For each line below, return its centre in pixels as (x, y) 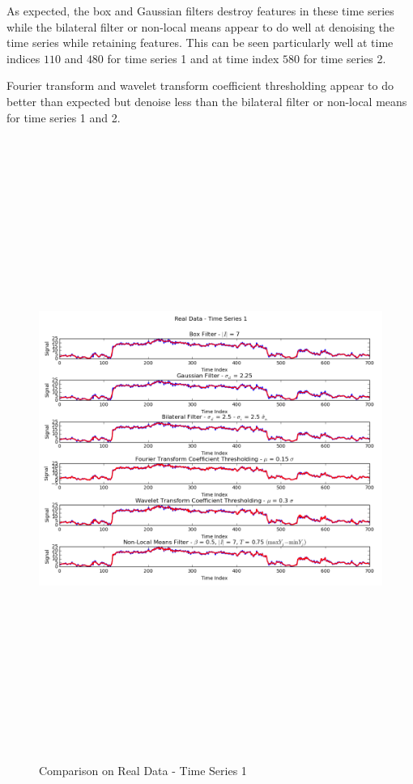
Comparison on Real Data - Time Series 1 (143, 770)
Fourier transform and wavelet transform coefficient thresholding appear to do (200, 85)
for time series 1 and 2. (64, 117)
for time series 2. (345, 58)
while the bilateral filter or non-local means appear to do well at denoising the (201, 26)
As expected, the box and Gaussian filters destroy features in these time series (200, 11)
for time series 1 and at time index (193, 58)
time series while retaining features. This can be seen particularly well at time (200, 43)
